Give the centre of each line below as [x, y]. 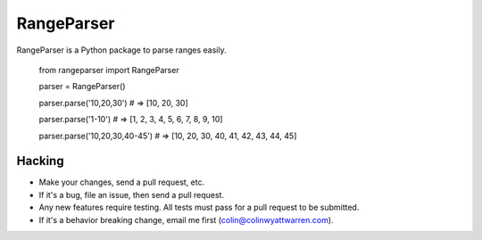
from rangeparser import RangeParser [109, 70]
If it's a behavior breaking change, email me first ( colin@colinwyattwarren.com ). [186, 219]
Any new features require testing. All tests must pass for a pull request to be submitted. [199, 207]
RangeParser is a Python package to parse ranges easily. [121, 50]
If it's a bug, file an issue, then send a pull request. [132, 194]
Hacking [40, 161]
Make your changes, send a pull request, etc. [122, 182]
